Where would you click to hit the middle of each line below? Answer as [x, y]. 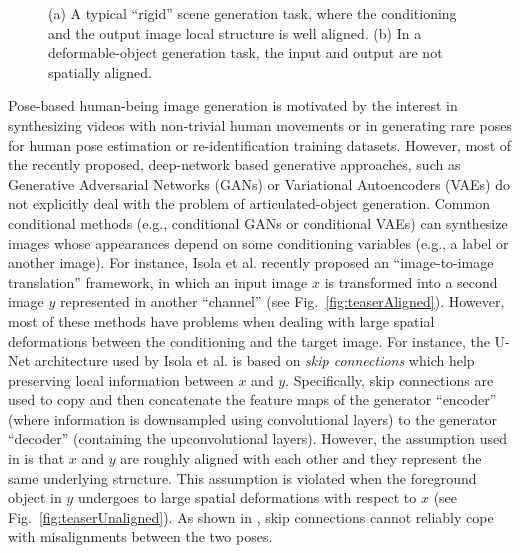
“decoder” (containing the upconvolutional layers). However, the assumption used [257, 438]
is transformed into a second [411, 281]
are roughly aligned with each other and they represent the [301, 458]
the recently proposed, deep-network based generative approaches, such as [234, 164]
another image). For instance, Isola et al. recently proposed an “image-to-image [251, 262]
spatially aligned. [100, 71]
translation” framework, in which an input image [158, 281]
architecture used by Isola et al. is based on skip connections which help [254, 360]
